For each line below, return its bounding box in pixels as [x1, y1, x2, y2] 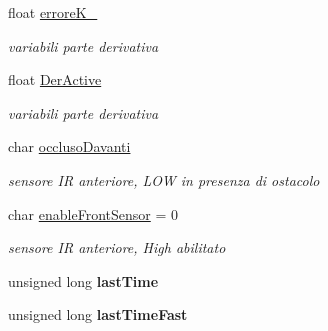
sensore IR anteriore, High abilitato [8, 237, 226, 258]
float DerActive [8, 69, 102, 90]
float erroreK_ [8, 2, 98, 22]
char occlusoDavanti [8, 136, 131, 157]
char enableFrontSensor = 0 [8, 203, 178, 224]
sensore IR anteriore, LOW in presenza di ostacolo [8, 169, 320, 190]
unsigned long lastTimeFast [8, 304, 188, 325]
